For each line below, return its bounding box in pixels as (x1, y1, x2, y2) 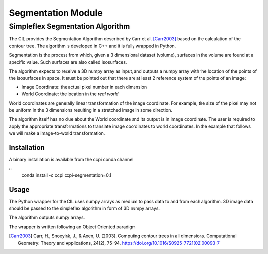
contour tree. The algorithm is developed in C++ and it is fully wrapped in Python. (9, 43, 176, 49)
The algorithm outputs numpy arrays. (9, 214, 85, 221)
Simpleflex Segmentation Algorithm (9, 22, 130, 31)
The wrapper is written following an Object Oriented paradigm (9, 224, 136, 230)
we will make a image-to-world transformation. (9, 130, 105, 136)
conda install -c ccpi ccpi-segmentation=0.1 (21, 172, 112, 178)
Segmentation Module (9, 7, 103, 18)
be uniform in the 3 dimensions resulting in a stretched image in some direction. (9, 107, 173, 113)
